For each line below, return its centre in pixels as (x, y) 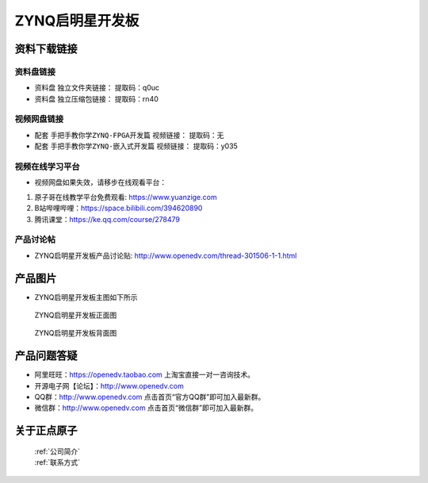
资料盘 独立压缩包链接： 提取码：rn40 (96, 98)
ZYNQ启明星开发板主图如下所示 (86, 297)
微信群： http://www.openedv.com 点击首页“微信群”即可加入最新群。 (146, 408)
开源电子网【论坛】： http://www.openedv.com (109, 385)
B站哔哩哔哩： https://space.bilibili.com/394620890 (118, 208)
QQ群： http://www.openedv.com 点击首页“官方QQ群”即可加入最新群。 (150, 397)
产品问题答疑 (46, 356)
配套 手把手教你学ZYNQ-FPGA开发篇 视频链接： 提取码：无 (129, 135)
